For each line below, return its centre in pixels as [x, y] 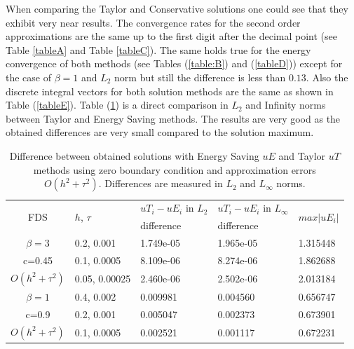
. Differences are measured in [161, 183]
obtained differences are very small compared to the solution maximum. [160, 132]
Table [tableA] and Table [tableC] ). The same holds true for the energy [158, 49]
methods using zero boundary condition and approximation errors [175, 169]
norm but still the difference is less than [200, 77]
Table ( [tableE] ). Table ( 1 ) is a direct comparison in [117, 105]
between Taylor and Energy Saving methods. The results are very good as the [173, 118]
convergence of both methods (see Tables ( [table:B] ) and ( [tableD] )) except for [174, 63]
